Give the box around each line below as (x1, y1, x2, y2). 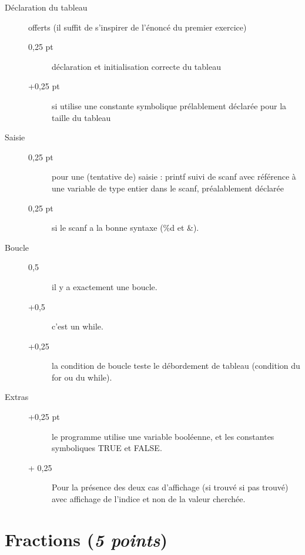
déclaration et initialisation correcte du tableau (52, 60, 221, 72)
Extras (5, 391, 29, 403)
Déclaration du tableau (5, 1, 88, 13)
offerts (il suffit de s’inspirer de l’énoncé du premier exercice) (28, 21, 247, 33)
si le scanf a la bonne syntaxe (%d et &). (52, 221, 199, 234)
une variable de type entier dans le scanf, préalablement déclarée (52, 181, 284, 194)
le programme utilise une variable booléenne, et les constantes (52, 430, 274, 442)
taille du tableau (52, 111, 111, 123)
